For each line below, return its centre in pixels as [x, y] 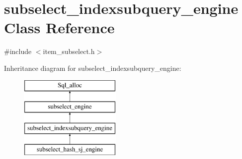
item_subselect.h [69, 51]
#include [18, 51]
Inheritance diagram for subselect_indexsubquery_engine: [93, 68]
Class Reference [59, 27]
